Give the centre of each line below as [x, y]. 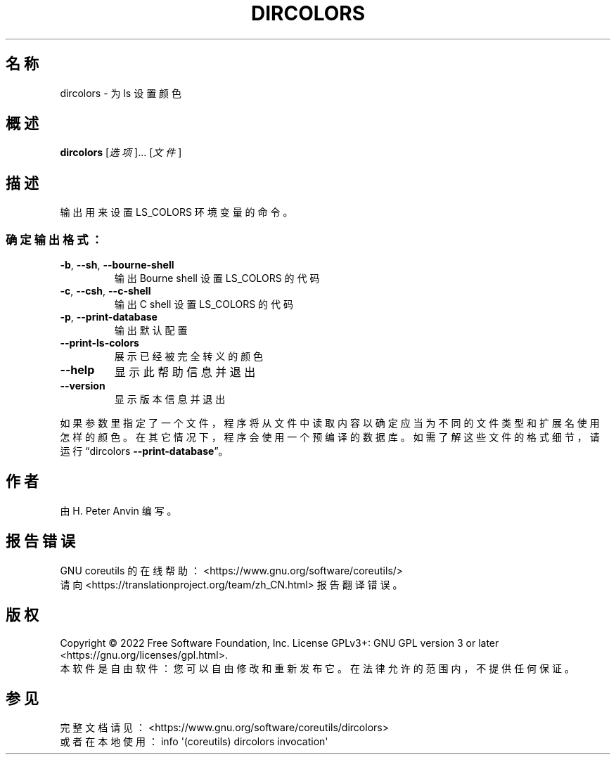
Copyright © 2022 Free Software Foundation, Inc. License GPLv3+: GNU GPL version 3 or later [280, 643]
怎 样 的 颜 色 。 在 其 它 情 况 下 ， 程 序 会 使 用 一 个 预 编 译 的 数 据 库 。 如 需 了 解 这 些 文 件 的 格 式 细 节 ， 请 [330, 437]
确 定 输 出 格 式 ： [54, 239]
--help [77, 370]
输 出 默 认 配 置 [151, 330]
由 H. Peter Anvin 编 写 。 [118, 510]
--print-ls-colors [100, 343]
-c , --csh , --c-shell [105, 291]
